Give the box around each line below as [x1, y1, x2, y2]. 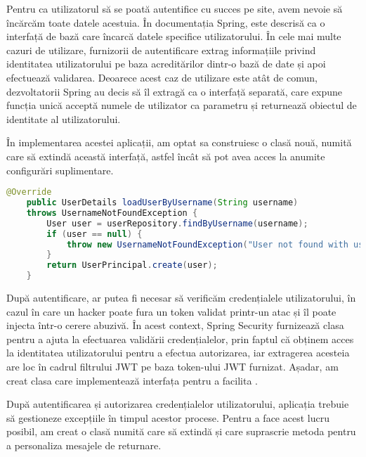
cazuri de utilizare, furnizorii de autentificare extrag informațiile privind [6, 42, 316, 57]
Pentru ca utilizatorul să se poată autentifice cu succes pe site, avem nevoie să [6, 1, 343, 15]
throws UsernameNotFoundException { [26, 207, 198, 218]
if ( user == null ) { [46, 228, 143, 239]
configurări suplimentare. [6, 162, 114, 177]
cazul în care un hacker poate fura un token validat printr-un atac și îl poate [6, 304, 336, 318]
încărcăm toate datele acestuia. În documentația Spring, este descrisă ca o [6, 15, 325, 30]
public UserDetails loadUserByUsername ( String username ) [26, 198, 299, 207]
